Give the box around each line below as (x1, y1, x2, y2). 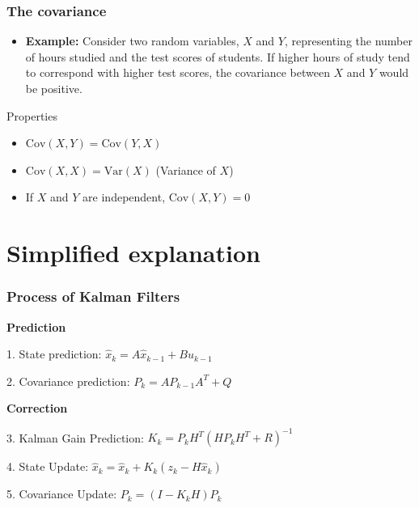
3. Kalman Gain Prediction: (6, 429, 144, 446)
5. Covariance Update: (6, 485, 117, 502)
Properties (6, 107, 57, 124)
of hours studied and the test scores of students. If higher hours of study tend (25, 48, 410, 65)
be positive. (25, 80, 83, 96)
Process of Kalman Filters (6, 286, 180, 307)
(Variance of (155, 161, 216, 178)
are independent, (83, 188, 166, 205)
